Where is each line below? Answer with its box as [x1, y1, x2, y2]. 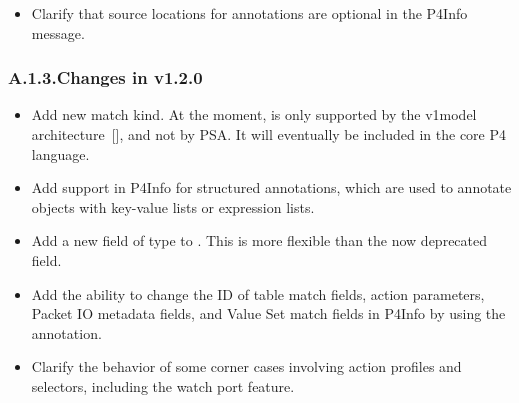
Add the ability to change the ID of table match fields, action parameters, [31, 283, 485, 304]
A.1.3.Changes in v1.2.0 [8, 65, 203, 90]
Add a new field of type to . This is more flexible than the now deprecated [31, 230, 488, 251]
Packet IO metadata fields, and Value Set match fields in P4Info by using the [31, 303, 506, 324]
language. [31, 143, 90, 164]
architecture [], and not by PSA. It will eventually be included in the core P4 [31, 124, 507, 144]
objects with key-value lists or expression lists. [31, 196, 315, 217]
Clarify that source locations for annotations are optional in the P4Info [31, 3, 468, 23]
